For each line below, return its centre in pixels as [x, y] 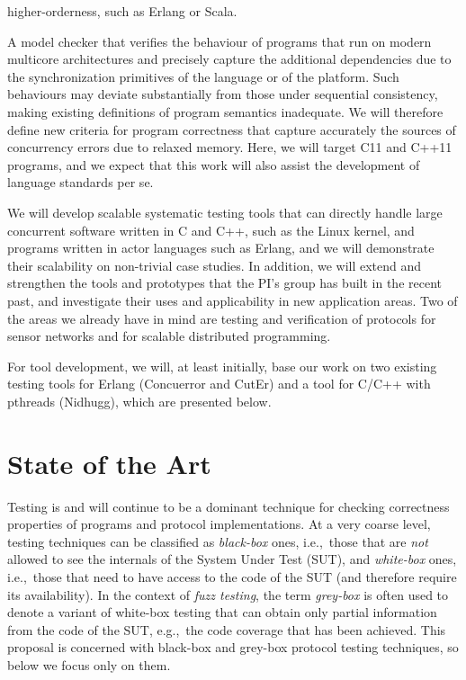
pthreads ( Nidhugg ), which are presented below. [139, 401]
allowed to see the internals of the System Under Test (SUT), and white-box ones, [232, 559]
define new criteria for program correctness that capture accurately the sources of [232, 129]
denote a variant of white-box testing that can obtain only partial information [222, 612]
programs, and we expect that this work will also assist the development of [214, 164]
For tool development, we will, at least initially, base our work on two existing [222, 366]
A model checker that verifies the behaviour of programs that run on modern [220, 41]
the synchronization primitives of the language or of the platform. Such [203, 76]
